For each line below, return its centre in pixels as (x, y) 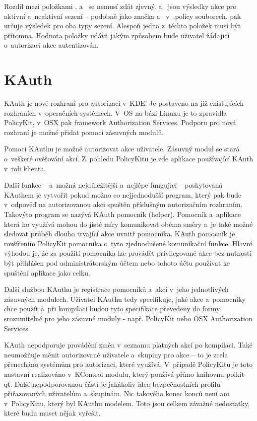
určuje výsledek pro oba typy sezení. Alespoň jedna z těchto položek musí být (123, 26)
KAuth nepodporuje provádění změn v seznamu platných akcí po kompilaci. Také (128, 345)
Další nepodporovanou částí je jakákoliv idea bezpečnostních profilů (118, 384)
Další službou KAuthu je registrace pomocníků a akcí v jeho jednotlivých (116, 289)
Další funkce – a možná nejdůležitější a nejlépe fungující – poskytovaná (113, 185)
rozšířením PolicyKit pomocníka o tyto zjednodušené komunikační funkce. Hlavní (128, 243)
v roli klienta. (25, 168)
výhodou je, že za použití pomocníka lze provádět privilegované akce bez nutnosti (128, 253)
